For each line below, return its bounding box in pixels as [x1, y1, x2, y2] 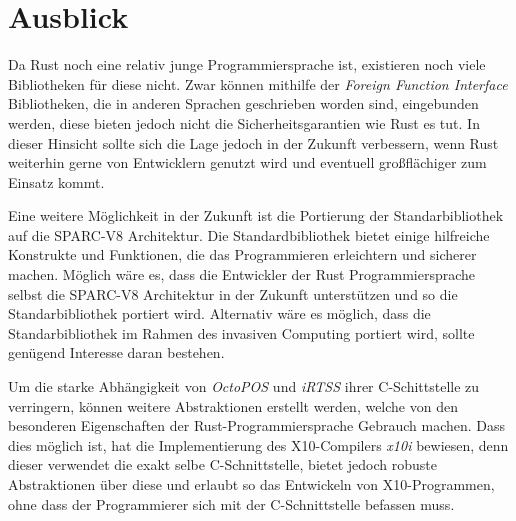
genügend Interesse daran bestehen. [8, 342, 225, 363]
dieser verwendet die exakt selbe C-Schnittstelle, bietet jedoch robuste [8, 454, 437, 475]
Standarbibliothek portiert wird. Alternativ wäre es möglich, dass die [8, 303, 431, 324]
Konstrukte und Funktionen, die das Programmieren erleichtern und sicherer [8, 244, 477, 265]
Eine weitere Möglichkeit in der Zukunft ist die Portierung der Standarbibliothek [8, 205, 504, 226]
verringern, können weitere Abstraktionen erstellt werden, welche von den [8, 395, 458, 416]
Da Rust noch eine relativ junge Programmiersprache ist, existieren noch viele [8, 54, 486, 75]
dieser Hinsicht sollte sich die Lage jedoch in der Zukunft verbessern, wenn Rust [8, 132, 499, 153]
